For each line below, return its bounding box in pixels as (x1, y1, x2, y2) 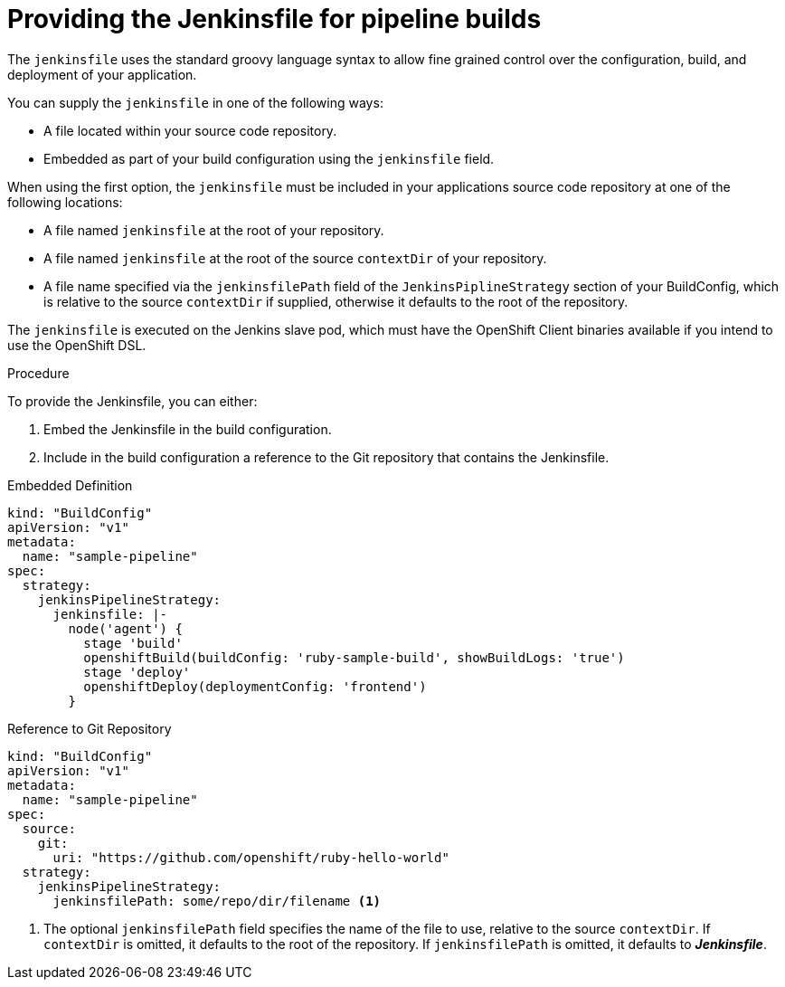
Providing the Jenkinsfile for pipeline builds (7, 4, 542, 34)
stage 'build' (83, 635, 183, 650)
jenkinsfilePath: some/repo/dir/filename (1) (52, 893, 382, 908)
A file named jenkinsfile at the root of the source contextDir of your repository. (43, 250, 547, 266)
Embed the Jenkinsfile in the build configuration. (43, 421, 332, 437)
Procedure (7, 365, 70, 381)
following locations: (7, 194, 123, 210)
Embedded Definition (7, 477, 133, 493)
